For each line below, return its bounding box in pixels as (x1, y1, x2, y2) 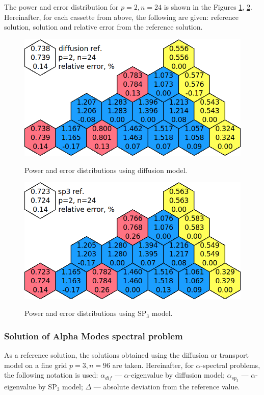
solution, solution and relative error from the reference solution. (4, 21, 203, 32)
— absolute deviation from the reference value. (93, 381, 240, 391)
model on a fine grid (4, 359, 67, 370)
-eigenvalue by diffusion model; (128, 369, 225, 380)
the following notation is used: (4, 369, 98, 380)
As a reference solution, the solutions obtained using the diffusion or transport (4, 349, 249, 360)
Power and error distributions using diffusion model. (24, 164, 188, 175)
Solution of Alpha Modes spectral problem (4, 329, 183, 342)
